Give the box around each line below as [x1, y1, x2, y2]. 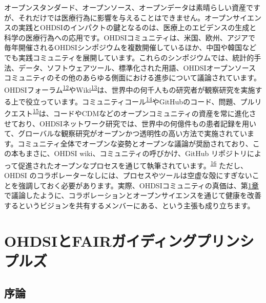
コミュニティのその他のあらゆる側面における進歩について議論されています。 [4, 72, 261, 83]
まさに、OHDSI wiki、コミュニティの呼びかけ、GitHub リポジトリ [25, 148, 247, 159]
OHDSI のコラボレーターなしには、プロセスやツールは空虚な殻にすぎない [4, 170, 252, 181]
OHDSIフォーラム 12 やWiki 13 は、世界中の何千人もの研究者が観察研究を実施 [4, 82, 255, 95]
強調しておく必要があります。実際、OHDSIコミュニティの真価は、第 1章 [18, 180, 259, 190]
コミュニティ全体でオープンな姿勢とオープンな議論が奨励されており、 [17, 138, 253, 148]
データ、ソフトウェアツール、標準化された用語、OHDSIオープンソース [18, 62, 256, 73]
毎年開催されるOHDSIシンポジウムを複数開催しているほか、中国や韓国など [4, 42, 257, 53]
